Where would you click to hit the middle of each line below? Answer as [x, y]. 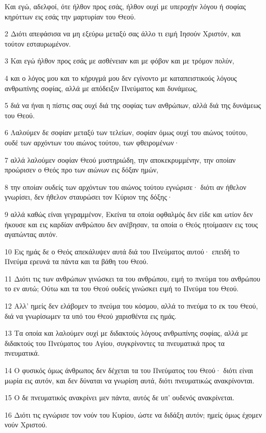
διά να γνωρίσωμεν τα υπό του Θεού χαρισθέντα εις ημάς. [91, 316]
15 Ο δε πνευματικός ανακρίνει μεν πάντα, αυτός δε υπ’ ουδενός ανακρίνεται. [120, 397]
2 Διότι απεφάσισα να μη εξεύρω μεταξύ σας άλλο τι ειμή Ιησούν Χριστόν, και [123, 34]
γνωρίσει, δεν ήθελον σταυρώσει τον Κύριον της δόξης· [89, 197]
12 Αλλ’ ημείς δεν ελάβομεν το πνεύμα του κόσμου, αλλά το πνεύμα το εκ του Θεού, [131, 306]
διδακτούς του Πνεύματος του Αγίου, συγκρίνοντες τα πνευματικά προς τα [115, 343]
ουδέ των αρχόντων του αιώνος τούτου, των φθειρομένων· [92, 142]
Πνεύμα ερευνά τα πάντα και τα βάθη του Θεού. [77, 261]
